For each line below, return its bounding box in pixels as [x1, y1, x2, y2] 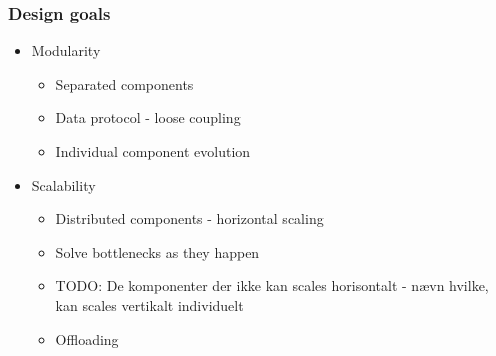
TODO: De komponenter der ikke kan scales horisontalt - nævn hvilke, [55, 275, 489, 296]
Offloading [55, 328, 119, 349]
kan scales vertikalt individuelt [55, 294, 244, 315]
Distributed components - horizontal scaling [55, 208, 324, 229]
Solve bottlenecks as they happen [55, 241, 260, 262]
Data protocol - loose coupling [55, 107, 241, 128]
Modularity [31, 40, 101, 61]
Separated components [55, 73, 194, 94]
